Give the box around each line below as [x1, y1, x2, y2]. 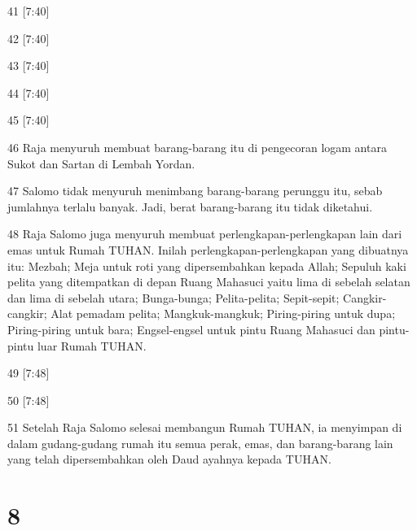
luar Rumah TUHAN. [37, 337, 147, 354]
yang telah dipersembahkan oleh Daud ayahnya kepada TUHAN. [7, 450, 331, 468]
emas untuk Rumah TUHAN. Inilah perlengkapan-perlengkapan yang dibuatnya [7, 241, 409, 258]
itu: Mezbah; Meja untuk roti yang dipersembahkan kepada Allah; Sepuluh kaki [7, 257, 406, 274]
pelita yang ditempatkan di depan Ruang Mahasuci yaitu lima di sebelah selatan [7, 273, 410, 290]
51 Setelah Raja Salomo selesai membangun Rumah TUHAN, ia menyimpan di [7, 419, 402, 436]
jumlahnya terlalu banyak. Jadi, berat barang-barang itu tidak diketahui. [7, 198, 373, 215]
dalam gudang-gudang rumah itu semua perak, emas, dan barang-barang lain [7, 434, 393, 451]
